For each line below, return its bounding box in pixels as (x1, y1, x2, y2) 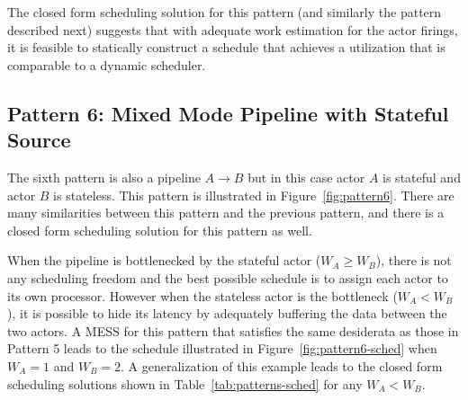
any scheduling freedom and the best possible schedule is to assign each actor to (7, 268, 448, 287)
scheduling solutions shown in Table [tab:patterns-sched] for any (7, 374, 363, 393)
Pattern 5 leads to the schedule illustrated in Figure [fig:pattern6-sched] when (7, 339, 437, 358)
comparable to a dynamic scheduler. (7, 55, 206, 74)
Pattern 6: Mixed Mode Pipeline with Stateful (7, 99, 449, 127)
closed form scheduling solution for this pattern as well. (7, 220, 312, 239)
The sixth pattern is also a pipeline (7, 167, 201, 186)
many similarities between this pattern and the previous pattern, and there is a (7, 203, 445, 222)
